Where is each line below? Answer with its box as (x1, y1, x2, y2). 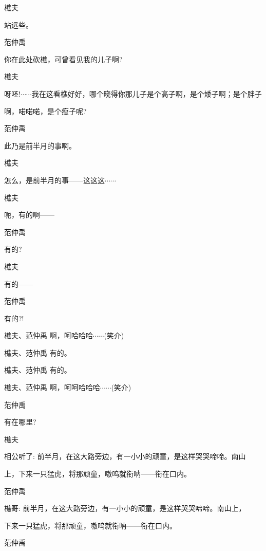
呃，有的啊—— (4, 209, 54, 220)
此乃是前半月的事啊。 (4, 140, 76, 151)
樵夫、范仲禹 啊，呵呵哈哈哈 (4, 382, 100, 393)
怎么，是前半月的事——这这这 (4, 174, 105, 185)
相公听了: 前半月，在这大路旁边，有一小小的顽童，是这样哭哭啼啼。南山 (4, 451, 246, 462)
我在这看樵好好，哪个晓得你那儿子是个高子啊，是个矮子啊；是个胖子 (31, 88, 262, 99)
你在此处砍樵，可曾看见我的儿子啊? (4, 53, 123, 64)
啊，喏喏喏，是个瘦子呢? (4, 105, 87, 116)
